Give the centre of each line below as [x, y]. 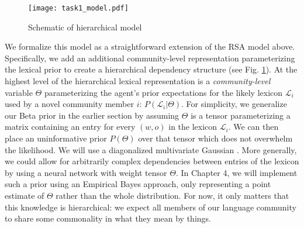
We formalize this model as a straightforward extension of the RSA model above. [150, 46]
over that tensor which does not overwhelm [215, 138]
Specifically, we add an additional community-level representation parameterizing [150, 58]
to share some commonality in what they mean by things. [108, 218]
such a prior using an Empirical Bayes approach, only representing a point [138, 184]
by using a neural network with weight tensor [86, 172]
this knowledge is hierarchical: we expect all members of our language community [151, 207]
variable [19, 92]
